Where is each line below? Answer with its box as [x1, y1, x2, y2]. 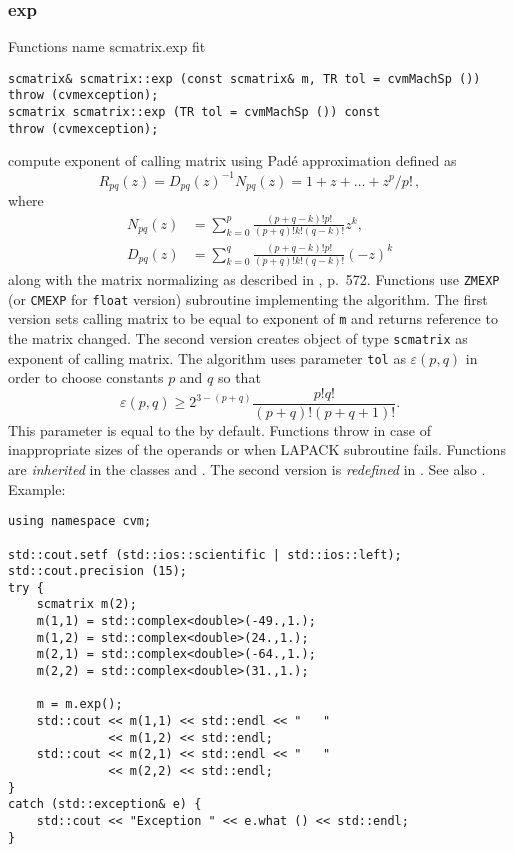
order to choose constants [8, 367, 164, 388]
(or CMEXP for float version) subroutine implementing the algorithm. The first [8, 288, 488, 309]
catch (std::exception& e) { [8, 797, 202, 812]
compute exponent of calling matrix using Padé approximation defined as [8, 150, 457, 171]
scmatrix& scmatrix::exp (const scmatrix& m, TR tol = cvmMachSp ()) [8, 71, 481, 86]
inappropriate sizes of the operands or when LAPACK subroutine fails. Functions [8, 439, 506, 460]
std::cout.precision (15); [8, 564, 187, 579]
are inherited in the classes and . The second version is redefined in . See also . [8, 459, 486, 480]
